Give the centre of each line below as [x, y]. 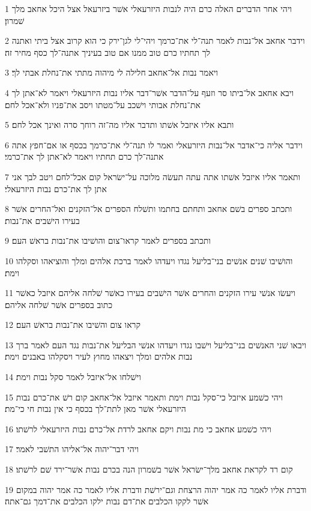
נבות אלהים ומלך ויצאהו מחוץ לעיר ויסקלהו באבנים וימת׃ [99, 356]
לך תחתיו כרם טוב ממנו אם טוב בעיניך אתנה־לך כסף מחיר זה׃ [108, 52]
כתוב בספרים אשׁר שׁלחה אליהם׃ [59, 304]
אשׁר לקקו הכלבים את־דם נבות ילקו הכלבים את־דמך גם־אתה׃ [107, 501]
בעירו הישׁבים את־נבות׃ [42, 220]
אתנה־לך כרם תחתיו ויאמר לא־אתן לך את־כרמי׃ [84, 156]
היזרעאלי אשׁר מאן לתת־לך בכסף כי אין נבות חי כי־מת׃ [95, 409]
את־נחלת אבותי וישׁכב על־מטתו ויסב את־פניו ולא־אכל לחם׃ [103, 104]
